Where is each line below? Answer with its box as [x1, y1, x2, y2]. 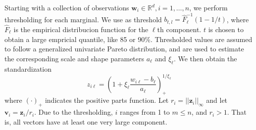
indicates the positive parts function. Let [45, 95, 169, 105]
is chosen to [208, 24, 244, 34]
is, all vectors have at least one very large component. [4, 116, 167, 127]
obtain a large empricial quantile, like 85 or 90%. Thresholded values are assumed [4, 34, 253, 44]
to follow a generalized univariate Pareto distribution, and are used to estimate [4, 43, 244, 54]
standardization [4, 63, 52, 74]
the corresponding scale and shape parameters [4, 53, 145, 63]
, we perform [189, 2, 228, 12]
